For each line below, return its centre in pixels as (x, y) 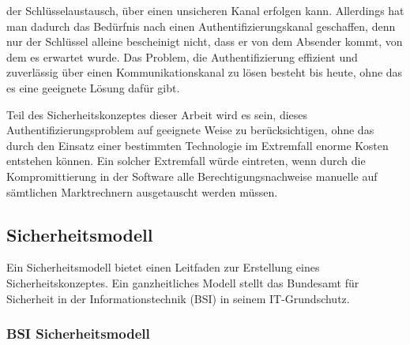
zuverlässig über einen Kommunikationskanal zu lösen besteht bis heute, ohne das (205, 72)
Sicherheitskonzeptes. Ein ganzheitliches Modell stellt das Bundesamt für (183, 282)
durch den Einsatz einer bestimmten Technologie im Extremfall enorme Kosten (197, 145)
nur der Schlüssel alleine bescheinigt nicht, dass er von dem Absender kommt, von (205, 41)
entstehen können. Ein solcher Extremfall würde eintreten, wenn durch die (186, 161)
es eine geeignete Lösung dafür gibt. (93, 87)
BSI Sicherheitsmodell (78, 334)
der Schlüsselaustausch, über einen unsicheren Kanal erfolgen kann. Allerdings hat (205, 10)
